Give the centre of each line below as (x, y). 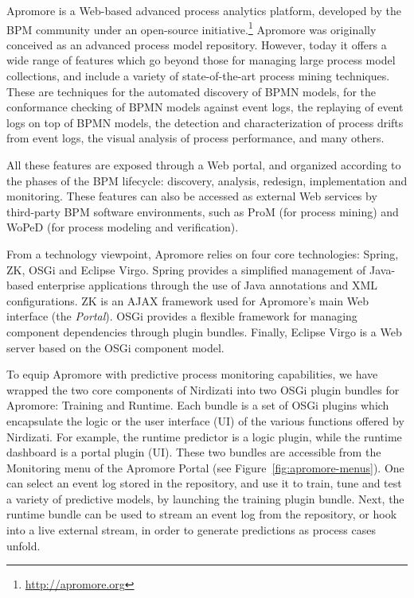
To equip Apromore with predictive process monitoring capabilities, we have (192, 374)
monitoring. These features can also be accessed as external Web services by (192, 196)
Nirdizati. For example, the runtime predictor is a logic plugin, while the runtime (204, 436)
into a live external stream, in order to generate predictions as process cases (191, 530)
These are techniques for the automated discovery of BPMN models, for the (191, 91)
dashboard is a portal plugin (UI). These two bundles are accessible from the (194, 452)
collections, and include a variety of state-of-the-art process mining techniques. (198, 76)
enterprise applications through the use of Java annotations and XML (207, 285)
